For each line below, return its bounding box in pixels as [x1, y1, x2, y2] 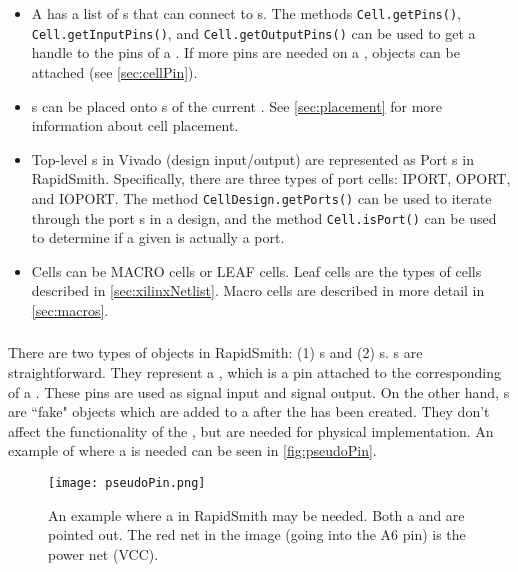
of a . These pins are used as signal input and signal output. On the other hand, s [8, 381, 510, 402]
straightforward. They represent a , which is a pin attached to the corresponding [8, 362, 501, 383]
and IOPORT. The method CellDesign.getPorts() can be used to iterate [31, 187, 492, 208]
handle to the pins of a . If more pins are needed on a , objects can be [31, 42, 460, 63]
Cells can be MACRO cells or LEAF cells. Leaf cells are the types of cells [31, 260, 482, 281]
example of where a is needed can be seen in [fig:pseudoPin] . [8, 440, 377, 461]
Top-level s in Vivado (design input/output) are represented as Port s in [31, 148, 474, 169]
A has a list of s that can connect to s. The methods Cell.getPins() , [31, 3, 461, 23]
